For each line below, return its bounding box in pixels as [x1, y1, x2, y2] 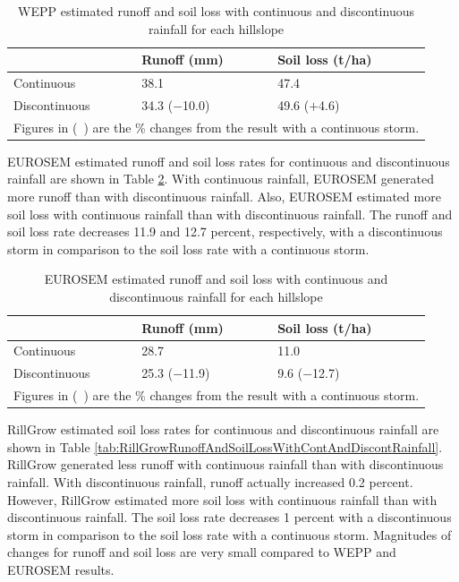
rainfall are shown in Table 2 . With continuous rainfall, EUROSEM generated [7, 169, 434, 188]
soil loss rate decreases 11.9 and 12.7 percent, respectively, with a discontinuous [7, 222, 443, 241]
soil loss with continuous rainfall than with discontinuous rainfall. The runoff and [7, 204, 453, 223]
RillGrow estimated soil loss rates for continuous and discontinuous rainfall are [7, 420, 439, 439]
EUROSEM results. [7, 560, 115, 578]
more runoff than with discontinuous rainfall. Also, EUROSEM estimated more [7, 187, 441, 205]
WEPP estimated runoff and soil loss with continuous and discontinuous [18, 2, 414, 20]
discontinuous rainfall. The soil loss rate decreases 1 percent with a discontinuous [7, 508, 452, 526]
